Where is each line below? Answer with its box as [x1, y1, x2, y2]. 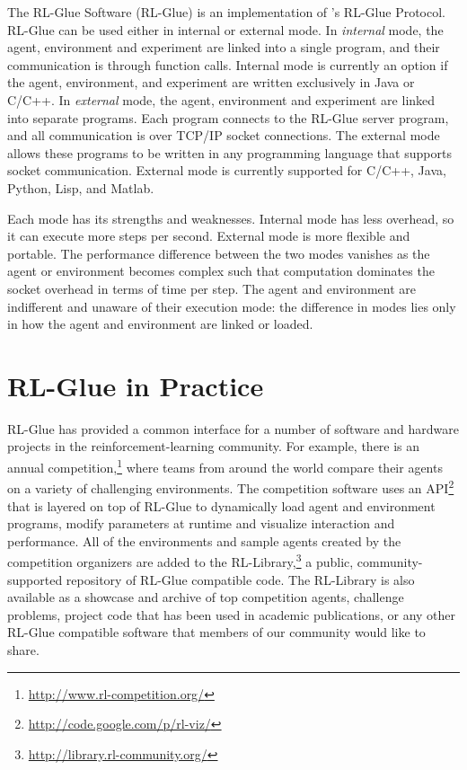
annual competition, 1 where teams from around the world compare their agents [7, 456, 443, 476]
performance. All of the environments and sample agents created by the [7, 531, 401, 550]
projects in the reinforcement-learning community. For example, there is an [7, 437, 420, 456]
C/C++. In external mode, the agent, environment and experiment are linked [7, 90, 436, 109]
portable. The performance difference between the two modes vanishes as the [7, 243, 430, 262]
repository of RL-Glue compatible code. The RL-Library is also [66, 570, 415, 589]
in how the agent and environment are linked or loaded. [7, 314, 313, 333]
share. [7, 640, 40, 659]
